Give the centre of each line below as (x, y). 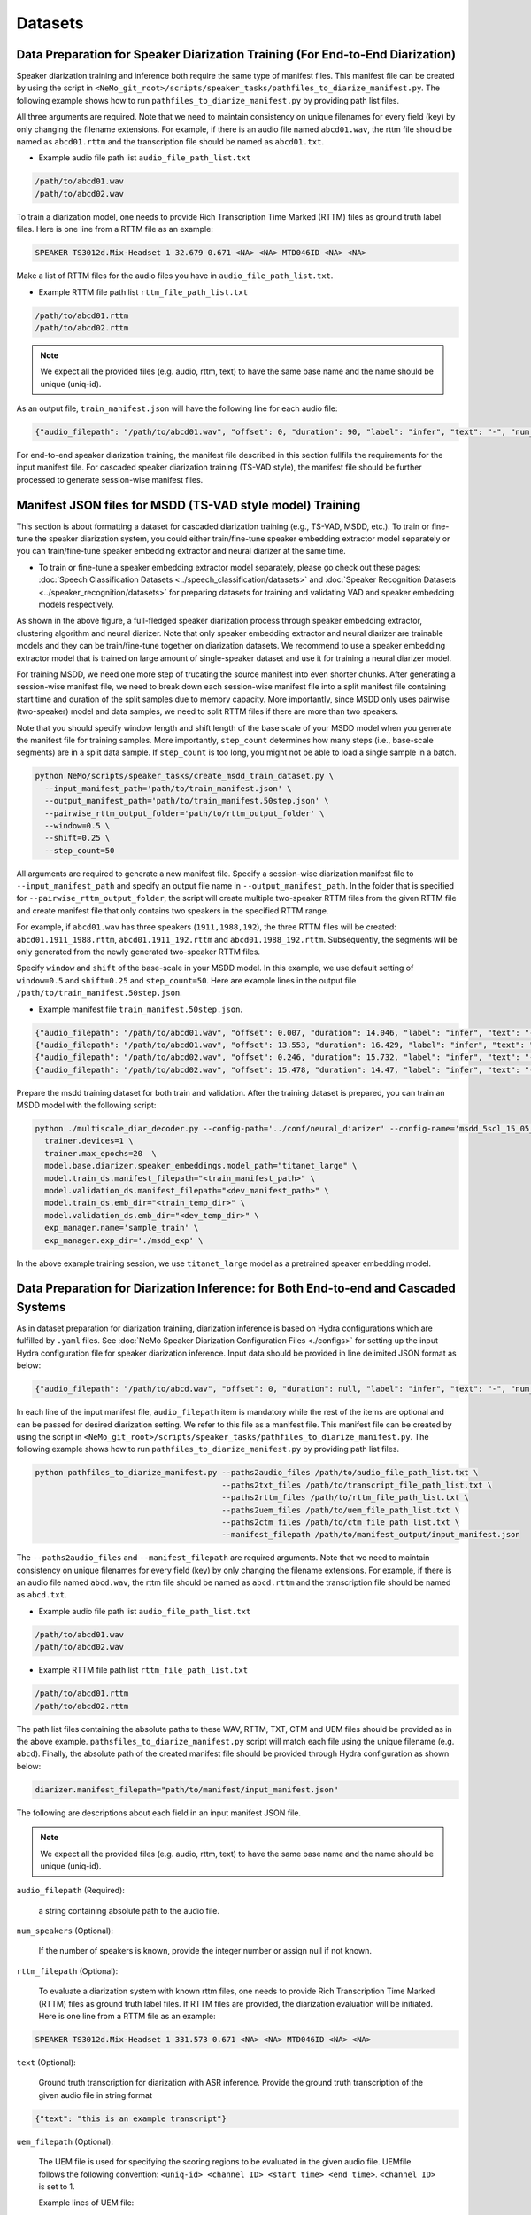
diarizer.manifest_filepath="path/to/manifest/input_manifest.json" (187, 1789)
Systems (41, 1307)
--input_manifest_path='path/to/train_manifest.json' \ (168, 788)
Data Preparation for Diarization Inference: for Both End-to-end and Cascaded (236, 1289)
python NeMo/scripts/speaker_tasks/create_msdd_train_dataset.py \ (185, 776)
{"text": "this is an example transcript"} (131, 2118)
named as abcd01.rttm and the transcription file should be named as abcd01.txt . (170, 142)
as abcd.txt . (42, 1595)
